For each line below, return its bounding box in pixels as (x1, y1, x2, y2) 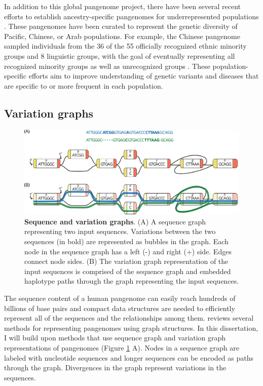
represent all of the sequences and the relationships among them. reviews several (4, 313, 254, 323)
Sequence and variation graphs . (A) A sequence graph (24, 216, 206, 226)
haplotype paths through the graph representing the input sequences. (24, 276, 239, 286)
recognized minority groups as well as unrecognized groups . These (4, 60, 210, 71)
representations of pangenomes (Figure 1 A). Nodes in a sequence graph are (4, 342, 239, 353)
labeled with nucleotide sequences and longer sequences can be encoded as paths (4, 352, 254, 363)
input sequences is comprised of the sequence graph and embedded (24, 265, 231, 276)
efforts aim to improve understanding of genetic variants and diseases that (28, 70, 259, 81)
